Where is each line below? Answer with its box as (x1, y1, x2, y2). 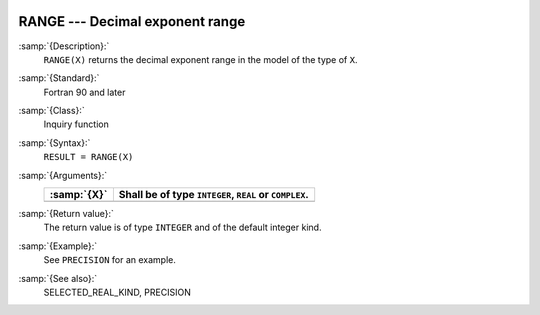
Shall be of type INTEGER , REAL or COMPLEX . (118, 188, 309, 202)
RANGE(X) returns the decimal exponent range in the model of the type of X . (43, 53, 358, 65)
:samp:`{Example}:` (18, 240, 98, 252)
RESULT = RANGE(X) (43, 151, 134, 163)
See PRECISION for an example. (43, 254, 177, 266)
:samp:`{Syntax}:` (18, 136, 91, 149)
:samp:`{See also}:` (18, 272, 98, 284)
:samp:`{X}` (49, 188, 108, 202)
